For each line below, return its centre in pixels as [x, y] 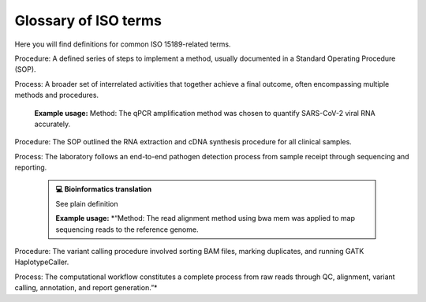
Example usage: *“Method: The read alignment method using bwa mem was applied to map [205, 218]
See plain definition [87, 203]
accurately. [52, 124]
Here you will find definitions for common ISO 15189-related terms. [123, 44]
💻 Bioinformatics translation [104, 189]
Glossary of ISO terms [88, 21]
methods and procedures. [56, 95]
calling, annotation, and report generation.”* [86, 288]
